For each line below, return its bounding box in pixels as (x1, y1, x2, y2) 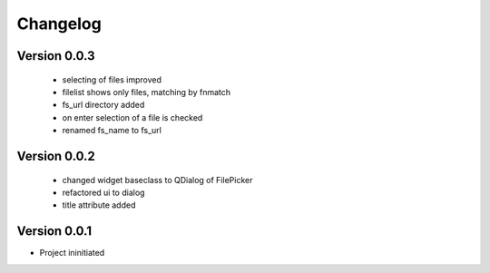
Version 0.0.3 (16, 48, 95, 63)
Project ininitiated (39, 248, 105, 258)
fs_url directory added (62, 100, 145, 111)
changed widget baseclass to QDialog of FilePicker (62, 174, 253, 185)
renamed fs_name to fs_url (62, 125, 162, 136)
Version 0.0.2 (16, 148, 95, 163)
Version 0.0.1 (16, 223, 93, 239)
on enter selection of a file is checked (62, 112, 203, 122)
